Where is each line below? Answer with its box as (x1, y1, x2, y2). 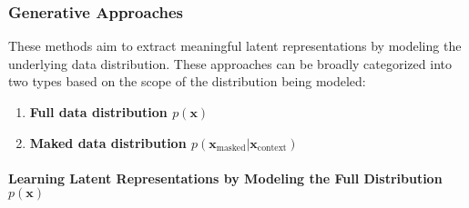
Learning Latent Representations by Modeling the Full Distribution (8, 168, 443, 187)
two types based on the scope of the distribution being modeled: (8, 72, 366, 91)
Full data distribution (29, 103, 168, 121)
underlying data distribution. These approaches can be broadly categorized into (8, 54, 452, 73)
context (257, 144, 287, 154)
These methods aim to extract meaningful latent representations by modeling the (8, 36, 462, 55)
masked (216, 144, 246, 154)
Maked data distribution (29, 133, 187, 152)
